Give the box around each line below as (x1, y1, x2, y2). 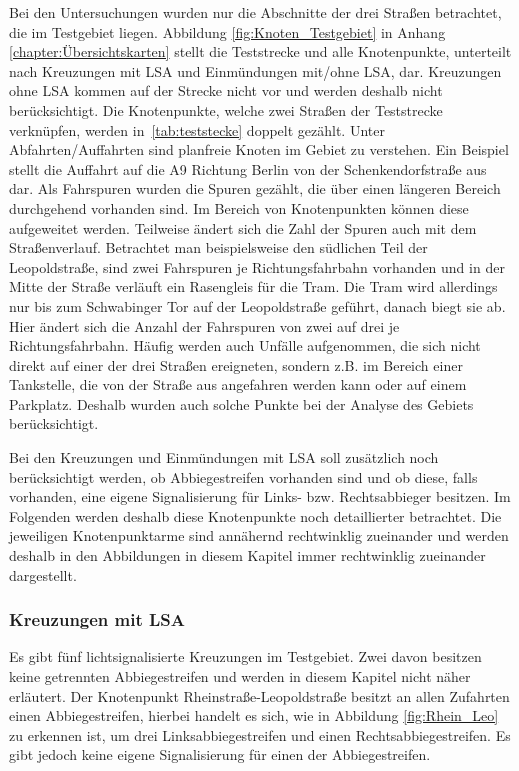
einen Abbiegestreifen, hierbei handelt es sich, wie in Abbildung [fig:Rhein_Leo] (9, 705, 499, 726)
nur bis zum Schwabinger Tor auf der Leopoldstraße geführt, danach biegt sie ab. (9, 295, 506, 316)
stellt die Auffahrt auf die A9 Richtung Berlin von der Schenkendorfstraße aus (9, 158, 487, 179)
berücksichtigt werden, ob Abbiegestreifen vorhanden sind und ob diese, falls (9, 466, 478, 487)
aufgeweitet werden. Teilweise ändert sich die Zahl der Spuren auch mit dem (9, 217, 477, 238)
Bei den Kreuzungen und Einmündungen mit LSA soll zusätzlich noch (9, 447, 439, 468)
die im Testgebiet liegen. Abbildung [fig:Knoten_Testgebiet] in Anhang (9, 21, 446, 42)
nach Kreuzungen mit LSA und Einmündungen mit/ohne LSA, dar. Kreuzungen (9, 60, 502, 81)
